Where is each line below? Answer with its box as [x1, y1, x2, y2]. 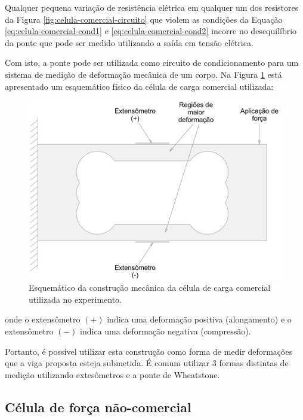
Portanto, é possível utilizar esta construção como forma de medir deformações [5, 345, 293, 357]
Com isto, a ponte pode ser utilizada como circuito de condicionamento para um [5, 56, 299, 69]
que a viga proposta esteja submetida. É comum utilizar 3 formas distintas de [5, 357, 289, 369]
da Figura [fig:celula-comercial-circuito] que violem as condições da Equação [5, 13, 283, 25]
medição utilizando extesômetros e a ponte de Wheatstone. [5, 368, 220, 381]
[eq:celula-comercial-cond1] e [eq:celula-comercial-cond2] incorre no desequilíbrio [5, 25, 297, 37]
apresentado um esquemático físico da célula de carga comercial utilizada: [5, 80, 274, 92]
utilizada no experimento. [29, 293, 122, 305]
